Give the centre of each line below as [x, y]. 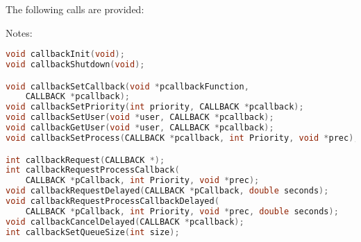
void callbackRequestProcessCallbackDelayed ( [112, 201]
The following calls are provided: [75, 9]
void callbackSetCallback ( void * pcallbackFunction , [127, 86]
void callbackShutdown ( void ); [75, 65]
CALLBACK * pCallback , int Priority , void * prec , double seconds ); [182, 211]
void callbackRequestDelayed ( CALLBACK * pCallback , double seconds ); [167, 191]
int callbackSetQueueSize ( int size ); [93, 232]
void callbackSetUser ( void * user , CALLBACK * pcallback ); [140, 118]
